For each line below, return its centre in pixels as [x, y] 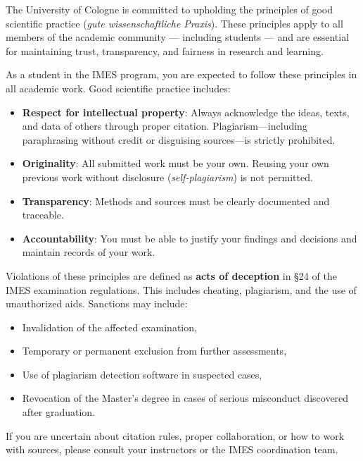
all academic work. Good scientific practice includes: [118, 88]
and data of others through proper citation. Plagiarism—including [165, 126]
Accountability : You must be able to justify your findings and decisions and [190, 238]
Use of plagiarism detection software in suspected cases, [142, 374]
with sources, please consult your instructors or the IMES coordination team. [172, 449]
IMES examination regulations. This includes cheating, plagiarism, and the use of [181, 289]
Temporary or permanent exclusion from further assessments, [154, 351]
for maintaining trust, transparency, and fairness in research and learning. [165, 50]
